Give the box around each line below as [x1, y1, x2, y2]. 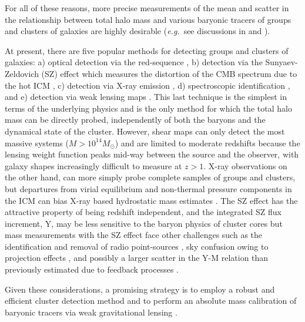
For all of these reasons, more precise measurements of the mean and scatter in [5, 2, 289, 14]
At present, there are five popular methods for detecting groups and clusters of [5, 44, 289, 56]
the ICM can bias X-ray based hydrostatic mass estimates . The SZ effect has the [5, 194, 298, 206]
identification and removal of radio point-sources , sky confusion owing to [5, 240, 269, 252]
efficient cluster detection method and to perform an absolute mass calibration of [5, 294, 297, 307]
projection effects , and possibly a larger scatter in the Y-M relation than [5, 251, 269, 264]
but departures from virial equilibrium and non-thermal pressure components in [5, 182, 292, 194]
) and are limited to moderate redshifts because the [115, 136, 300, 149]
